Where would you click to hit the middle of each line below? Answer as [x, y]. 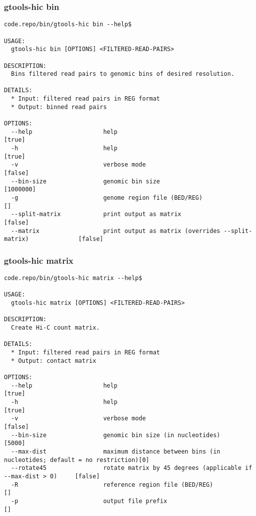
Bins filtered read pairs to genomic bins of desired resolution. [123, 74]
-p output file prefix [89, 501]
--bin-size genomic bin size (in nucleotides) [116, 435]
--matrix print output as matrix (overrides [116, 231]
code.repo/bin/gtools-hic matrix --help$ [73, 278]
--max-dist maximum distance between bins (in [116, 451]
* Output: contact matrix [54, 361]
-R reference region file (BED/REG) [112, 485]
